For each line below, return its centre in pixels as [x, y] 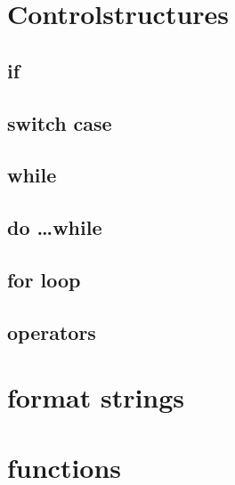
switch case [60, 122]
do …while [55, 227]
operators [52, 331]
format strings [96, 397]
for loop [44, 279]
